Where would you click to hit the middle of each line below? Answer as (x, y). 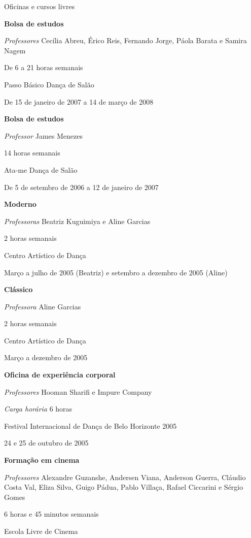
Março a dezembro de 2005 (46, 357)
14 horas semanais (32, 153)
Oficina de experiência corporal (60, 375)
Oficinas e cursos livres (40, 6)
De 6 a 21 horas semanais (44, 67)
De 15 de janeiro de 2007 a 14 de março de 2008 (79, 101)
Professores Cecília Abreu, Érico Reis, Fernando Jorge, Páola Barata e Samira (126, 40)
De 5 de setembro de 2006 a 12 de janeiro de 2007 (81, 187)
